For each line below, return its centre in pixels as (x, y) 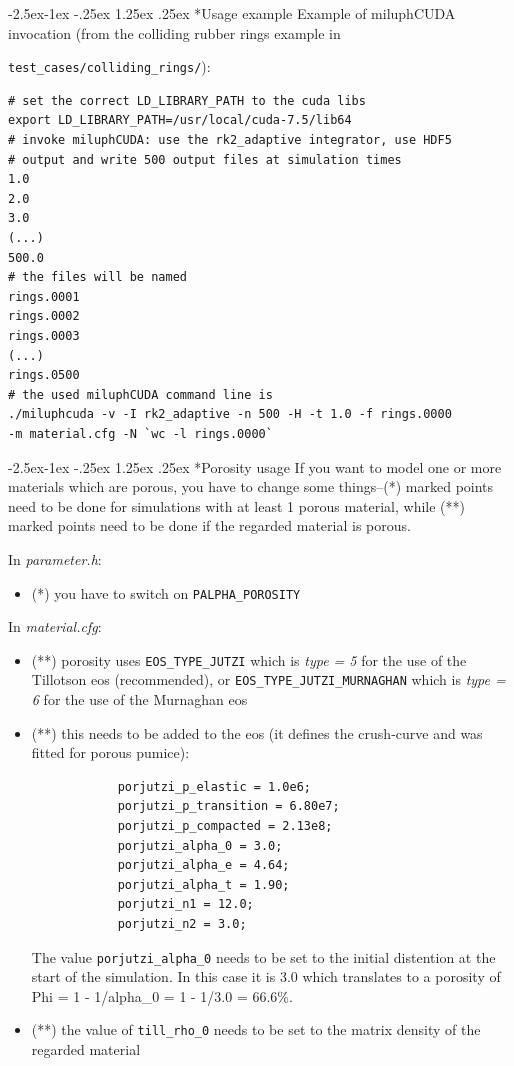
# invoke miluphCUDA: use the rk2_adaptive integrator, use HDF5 (230, 140)
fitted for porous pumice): (110, 752)
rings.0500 (44, 375)
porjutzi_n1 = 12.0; (185, 904)
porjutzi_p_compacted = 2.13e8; (225, 826)
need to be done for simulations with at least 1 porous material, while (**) (236, 505)
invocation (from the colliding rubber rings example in (174, 32)
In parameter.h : (55, 558)
